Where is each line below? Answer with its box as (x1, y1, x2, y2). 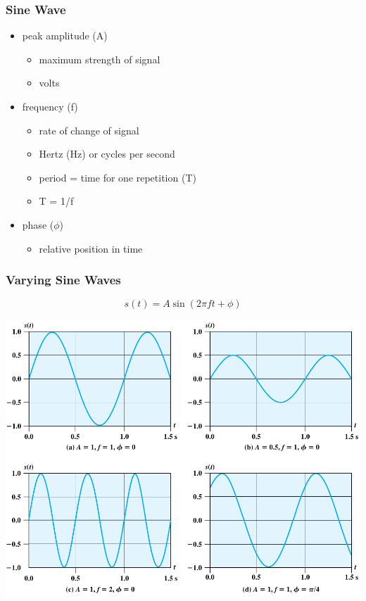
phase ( (22, 217, 54, 232)
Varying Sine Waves (6, 271, 121, 289)
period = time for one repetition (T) (39, 170, 196, 184)
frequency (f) (22, 99, 78, 113)
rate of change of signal (39, 122, 139, 137)
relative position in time (39, 241, 143, 255)
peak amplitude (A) (22, 28, 108, 43)
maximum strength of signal (39, 51, 160, 66)
